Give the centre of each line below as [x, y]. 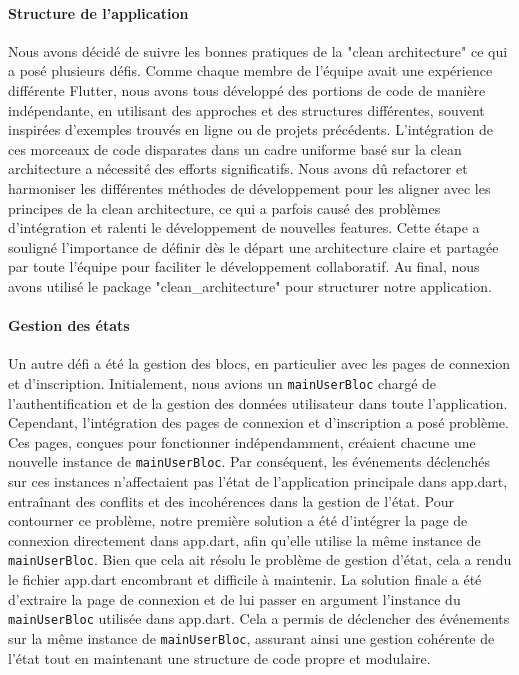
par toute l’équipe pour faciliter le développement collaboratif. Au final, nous [244, 266]
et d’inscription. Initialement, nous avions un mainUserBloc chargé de [222, 382]
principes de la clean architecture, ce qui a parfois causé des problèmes [224, 207]
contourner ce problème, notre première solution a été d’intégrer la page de [238, 520]
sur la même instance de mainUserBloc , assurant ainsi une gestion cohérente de [251, 637]
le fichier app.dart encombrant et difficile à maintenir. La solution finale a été [245, 579]
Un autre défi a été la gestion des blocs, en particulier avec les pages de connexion [259, 363]
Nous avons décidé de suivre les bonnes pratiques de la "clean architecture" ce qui [258, 50]
